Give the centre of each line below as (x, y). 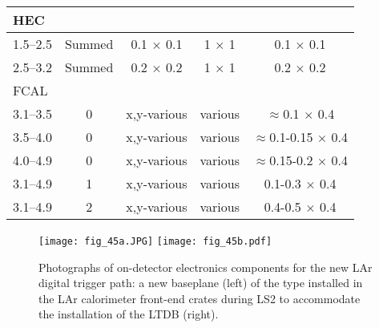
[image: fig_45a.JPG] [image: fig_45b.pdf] (155, 241)
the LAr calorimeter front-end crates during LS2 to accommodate (200, 298)
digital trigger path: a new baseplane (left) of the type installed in (201, 283)
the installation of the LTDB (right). (129, 314)
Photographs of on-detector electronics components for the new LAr (206, 267)
